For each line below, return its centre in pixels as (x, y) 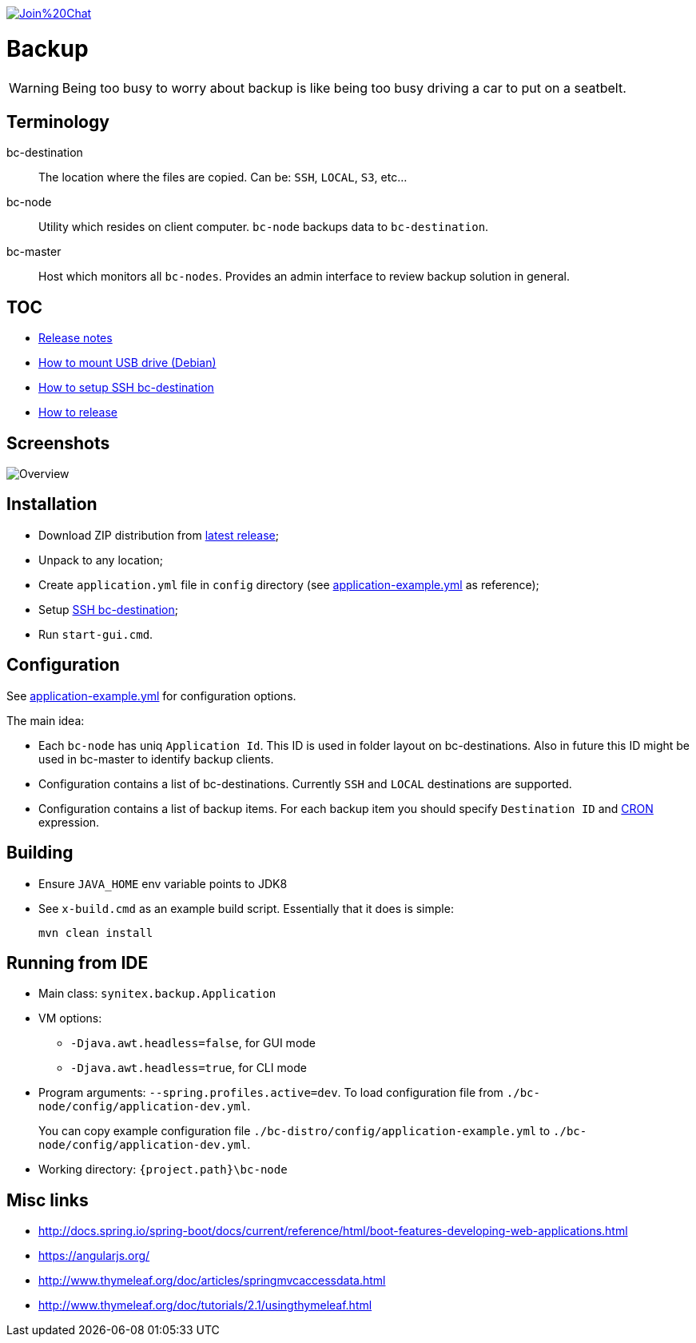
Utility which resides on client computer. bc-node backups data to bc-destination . (264, 227)
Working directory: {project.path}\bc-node (163, 1170)
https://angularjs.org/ (94, 1256)
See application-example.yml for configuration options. (151, 695)
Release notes (76, 338)
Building (40, 853)
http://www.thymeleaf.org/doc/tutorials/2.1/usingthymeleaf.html (205, 1305)
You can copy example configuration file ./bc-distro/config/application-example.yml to (294, 1131)
